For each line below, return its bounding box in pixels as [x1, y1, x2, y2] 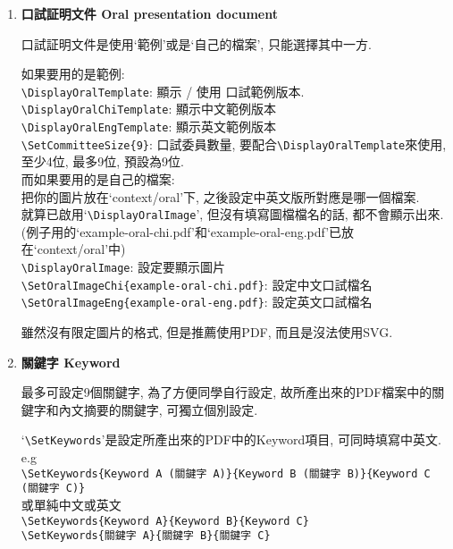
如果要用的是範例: [21, 64, 125, 83]
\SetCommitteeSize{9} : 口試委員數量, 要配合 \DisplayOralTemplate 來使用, [21, 134, 447, 153]
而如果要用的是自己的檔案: [21, 170, 175, 188]
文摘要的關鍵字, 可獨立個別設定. [71, 400, 258, 418]
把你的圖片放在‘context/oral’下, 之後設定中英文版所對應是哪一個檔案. [21, 187, 420, 206]
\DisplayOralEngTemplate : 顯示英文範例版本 [21, 117, 277, 136]
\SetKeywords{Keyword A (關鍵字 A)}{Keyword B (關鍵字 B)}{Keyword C [21, 467, 431, 480]
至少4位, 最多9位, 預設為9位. [21, 152, 184, 171]
